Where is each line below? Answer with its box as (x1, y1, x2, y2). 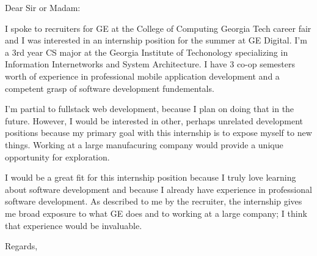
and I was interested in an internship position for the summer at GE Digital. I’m (5, 34, 307, 47)
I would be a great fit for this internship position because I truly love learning (5, 171, 296, 184)
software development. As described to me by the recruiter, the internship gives (5, 195, 302, 208)
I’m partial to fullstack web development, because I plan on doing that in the (5, 102, 294, 115)
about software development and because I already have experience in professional (5, 183, 312, 195)
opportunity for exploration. (5, 150, 110, 163)
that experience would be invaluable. (5, 219, 142, 232)
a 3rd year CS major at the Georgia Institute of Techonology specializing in (5, 45, 288, 58)
